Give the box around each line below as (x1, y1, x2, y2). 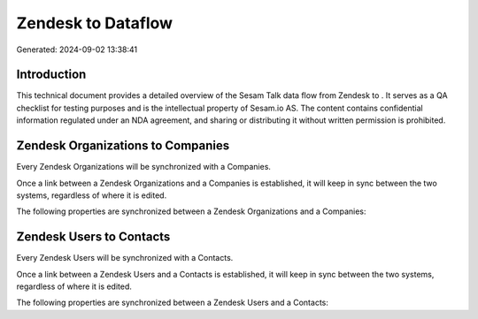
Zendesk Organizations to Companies (16, 138, 230, 154)
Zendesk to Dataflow (16, 13, 173, 33)
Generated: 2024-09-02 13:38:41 (16, 44, 137, 55)
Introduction (16, 67, 87, 82)
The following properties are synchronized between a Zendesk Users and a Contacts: (16, 297, 329, 308)
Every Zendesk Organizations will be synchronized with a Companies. (16, 162, 272, 172)
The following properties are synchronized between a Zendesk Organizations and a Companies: (16, 206, 366, 216)
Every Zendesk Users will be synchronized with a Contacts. (16, 253, 234, 263)
